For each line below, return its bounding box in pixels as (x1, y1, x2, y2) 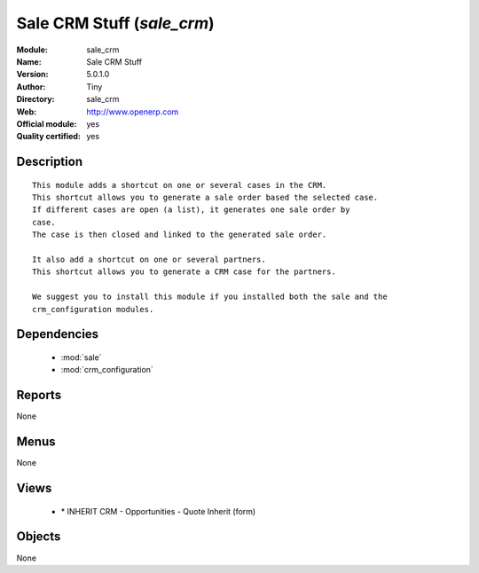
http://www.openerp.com (86, 106, 179, 117)
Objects (16, 529, 61, 545)
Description (16, 154, 83, 169)
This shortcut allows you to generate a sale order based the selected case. (32, 192, 379, 203)
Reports (16, 388, 62, 403)
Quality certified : (16, 131, 82, 142)
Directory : (16, 94, 55, 105)
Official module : (16, 118, 77, 129)
